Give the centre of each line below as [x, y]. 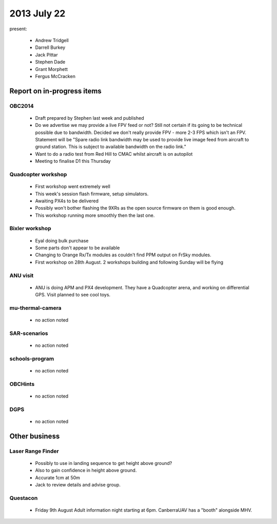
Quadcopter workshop [38, 174]
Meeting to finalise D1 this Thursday [73, 161]
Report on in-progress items [56, 91]
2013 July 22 [37, 13]
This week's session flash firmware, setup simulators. [92, 194]
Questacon [24, 498]
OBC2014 [22, 106]
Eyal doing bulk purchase [62, 240]
